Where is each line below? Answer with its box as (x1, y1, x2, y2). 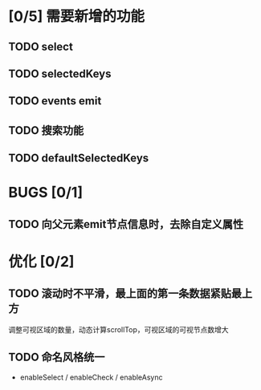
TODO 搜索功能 (8, 124, 84, 137)
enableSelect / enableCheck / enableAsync (19, 372, 163, 382)
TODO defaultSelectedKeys (8, 152, 149, 165)
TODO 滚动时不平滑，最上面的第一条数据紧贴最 (8, 286, 243, 301)
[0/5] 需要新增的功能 (8, 7, 145, 26)
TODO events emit (8, 94, 102, 108)
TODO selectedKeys (8, 67, 112, 80)
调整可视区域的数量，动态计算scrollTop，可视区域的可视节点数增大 (8, 324, 229, 334)
